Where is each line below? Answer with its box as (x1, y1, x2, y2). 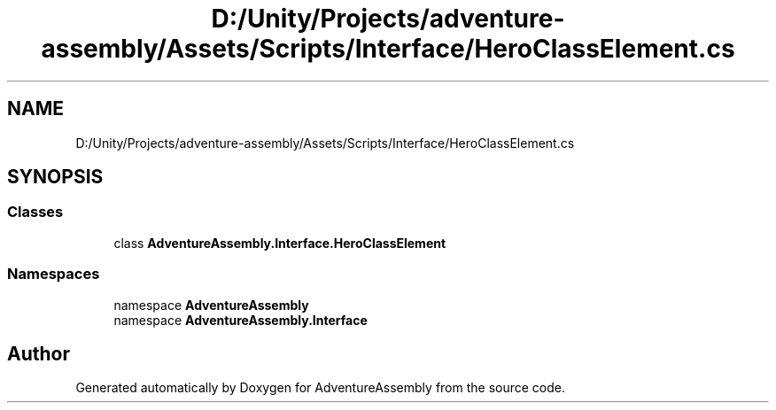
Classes (7, 203, 64, 221)
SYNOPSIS (7, 166, 104, 189)
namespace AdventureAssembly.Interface (113, 312, 368, 328)
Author (7, 342, 70, 365)
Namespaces (7, 265, 100, 283)
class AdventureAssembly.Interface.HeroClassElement (113, 235, 446, 251)
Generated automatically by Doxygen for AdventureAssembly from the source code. (75, 380, 566, 396)
